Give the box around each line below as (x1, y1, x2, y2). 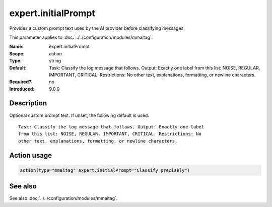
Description (9, 99, 47, 108)
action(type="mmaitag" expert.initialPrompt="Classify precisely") (20, 167, 190, 173)
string (49, 58, 61, 64)
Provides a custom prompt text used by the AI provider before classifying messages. (9, 25, 185, 31)
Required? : (9, 79, 33, 85)
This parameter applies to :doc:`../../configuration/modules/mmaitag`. (9, 34, 153, 40)
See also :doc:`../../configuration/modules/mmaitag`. (9, 195, 118, 201)
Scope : (9, 50, 25, 56)
